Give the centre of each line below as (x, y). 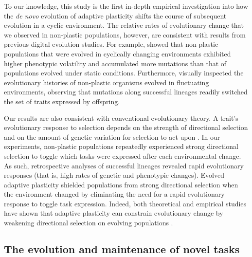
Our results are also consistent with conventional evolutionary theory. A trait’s (121, 118)
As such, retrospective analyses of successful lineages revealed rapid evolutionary (124, 165)
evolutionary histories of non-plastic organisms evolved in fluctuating (107, 82)
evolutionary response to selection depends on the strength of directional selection (126, 127)
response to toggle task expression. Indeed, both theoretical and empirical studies (125, 203)
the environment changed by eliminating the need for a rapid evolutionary (114, 194)
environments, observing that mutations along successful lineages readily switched (126, 92)
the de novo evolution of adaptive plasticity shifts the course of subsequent (115, 15)
